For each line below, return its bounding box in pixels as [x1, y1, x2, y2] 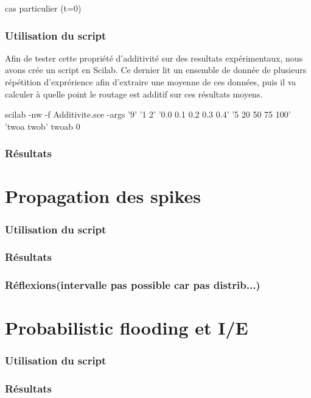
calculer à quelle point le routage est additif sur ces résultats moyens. [5, 87, 263, 100]
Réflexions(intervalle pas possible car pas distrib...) [5, 277, 260, 293]
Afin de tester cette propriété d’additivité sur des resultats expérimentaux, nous [5, 51, 303, 64]
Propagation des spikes [5, 183, 201, 208]
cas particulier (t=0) [5, 2, 82, 14]
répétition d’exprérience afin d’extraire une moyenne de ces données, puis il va [5, 76, 296, 88]
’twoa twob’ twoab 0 [5, 119, 80, 132]
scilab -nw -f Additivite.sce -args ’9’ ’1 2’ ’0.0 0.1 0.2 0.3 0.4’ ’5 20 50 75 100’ [5, 108, 291, 121]
